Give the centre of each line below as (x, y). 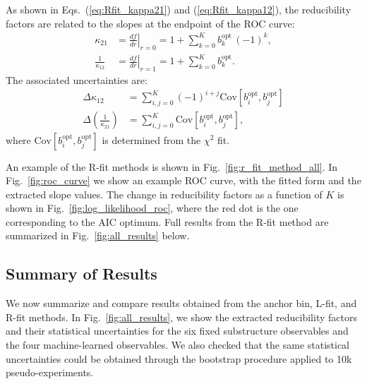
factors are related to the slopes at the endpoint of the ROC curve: (150, 23)
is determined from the (151, 139)
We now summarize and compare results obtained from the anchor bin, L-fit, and (181, 303)
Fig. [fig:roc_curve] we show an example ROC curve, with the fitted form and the (183, 180)
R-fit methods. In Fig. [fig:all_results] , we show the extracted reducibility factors (181, 317)
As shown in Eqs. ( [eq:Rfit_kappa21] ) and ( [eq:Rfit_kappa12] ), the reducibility (179, 9)
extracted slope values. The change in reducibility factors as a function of (164, 194)
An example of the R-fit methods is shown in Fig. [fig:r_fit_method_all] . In (172, 166)
